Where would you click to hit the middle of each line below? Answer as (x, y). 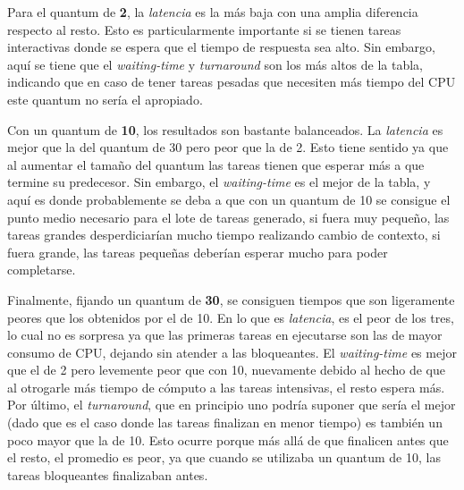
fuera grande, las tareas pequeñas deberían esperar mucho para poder (198, 252)
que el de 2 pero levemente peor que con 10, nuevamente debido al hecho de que (227, 370)
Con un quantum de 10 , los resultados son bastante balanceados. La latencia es (225, 129)
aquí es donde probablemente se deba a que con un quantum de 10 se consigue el (229, 199)
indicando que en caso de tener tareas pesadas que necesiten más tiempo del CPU (232, 82)
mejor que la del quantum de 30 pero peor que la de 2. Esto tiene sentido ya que (228, 147)
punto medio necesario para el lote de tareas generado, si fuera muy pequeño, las (228, 217)
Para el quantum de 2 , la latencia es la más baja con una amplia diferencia (213, 12)
